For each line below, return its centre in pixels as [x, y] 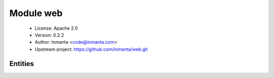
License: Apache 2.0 [56, 28]
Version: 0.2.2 [49, 35]
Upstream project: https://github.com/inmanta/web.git [91, 49]
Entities [22, 64]
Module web [36, 13]
